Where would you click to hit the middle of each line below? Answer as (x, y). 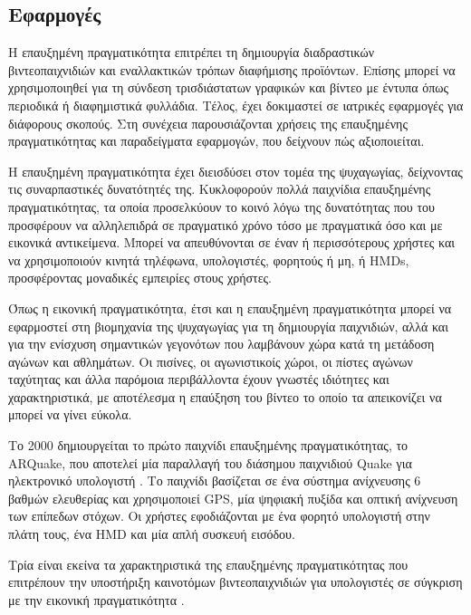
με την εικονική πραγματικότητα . (96, 599)
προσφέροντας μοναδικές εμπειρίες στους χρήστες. (140, 278)
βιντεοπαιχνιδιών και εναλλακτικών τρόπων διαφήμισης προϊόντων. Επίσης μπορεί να (232, 69)
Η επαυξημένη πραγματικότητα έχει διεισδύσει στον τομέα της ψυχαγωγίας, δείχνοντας (235, 171)
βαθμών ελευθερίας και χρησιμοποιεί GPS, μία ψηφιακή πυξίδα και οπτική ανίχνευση (233, 498)
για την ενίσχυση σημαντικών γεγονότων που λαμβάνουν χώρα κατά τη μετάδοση (221, 344)
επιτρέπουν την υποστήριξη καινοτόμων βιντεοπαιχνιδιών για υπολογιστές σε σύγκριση (235, 582)
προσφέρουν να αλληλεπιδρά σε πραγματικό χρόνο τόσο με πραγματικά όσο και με (226, 224)
